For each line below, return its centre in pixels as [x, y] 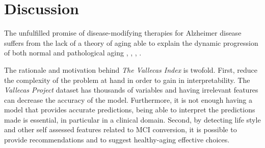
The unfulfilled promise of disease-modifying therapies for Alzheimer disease [123, 33]
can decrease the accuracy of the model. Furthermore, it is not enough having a [128, 99]
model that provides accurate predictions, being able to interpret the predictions [130, 110]
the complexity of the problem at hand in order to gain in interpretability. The [127, 80]
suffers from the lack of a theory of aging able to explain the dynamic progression [131, 42]
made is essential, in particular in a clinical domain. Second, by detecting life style [132, 119]
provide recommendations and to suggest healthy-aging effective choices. [117, 140]
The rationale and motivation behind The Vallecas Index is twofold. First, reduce [131, 69]
